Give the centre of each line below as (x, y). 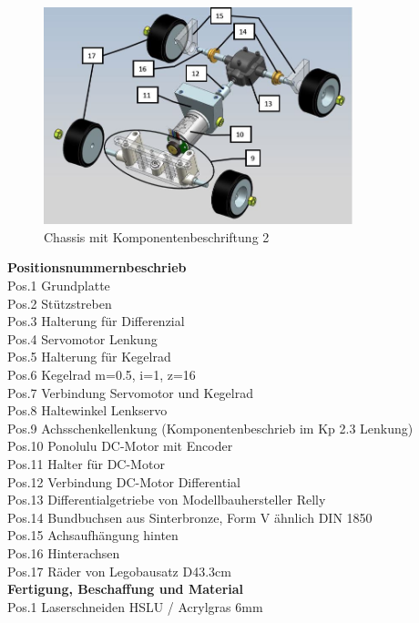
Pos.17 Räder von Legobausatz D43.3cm (119, 571)
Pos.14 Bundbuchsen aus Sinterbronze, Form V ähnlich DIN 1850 (190, 517)
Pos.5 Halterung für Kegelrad (89, 357)
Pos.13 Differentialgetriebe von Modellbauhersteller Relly (167, 500)
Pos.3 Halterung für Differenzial (96, 321)
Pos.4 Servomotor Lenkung (82, 338)
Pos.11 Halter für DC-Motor (86, 463)
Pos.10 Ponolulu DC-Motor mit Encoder (120, 446)
